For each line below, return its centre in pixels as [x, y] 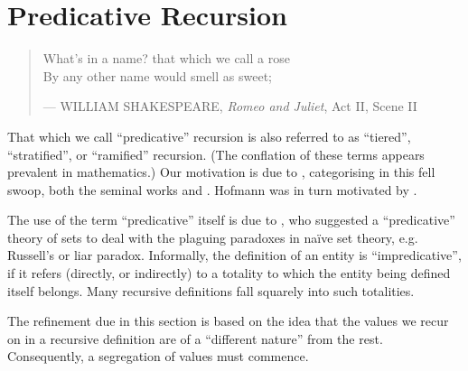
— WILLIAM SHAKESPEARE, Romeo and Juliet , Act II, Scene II [230, 106]
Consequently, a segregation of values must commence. [158, 356]
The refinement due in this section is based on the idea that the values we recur [228, 321]
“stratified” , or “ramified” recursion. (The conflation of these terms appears [216, 154]
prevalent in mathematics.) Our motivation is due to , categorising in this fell [221, 172]
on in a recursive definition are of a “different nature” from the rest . [195, 338]
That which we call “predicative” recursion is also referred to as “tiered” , [209, 136]
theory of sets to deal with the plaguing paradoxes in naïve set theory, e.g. [213, 237]
